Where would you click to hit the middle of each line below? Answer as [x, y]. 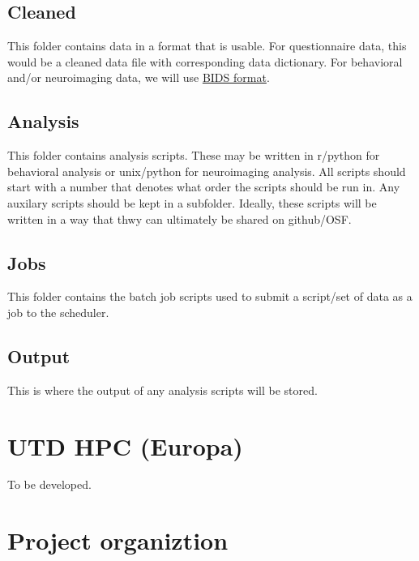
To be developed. [49, 484]
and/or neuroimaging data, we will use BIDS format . [139, 77]
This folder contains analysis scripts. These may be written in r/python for [194, 155]
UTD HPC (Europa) [125, 445]
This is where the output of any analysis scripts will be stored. [162, 390]
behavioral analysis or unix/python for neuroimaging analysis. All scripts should [207, 171]
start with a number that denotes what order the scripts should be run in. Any [204, 187]
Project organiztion [118, 540]
